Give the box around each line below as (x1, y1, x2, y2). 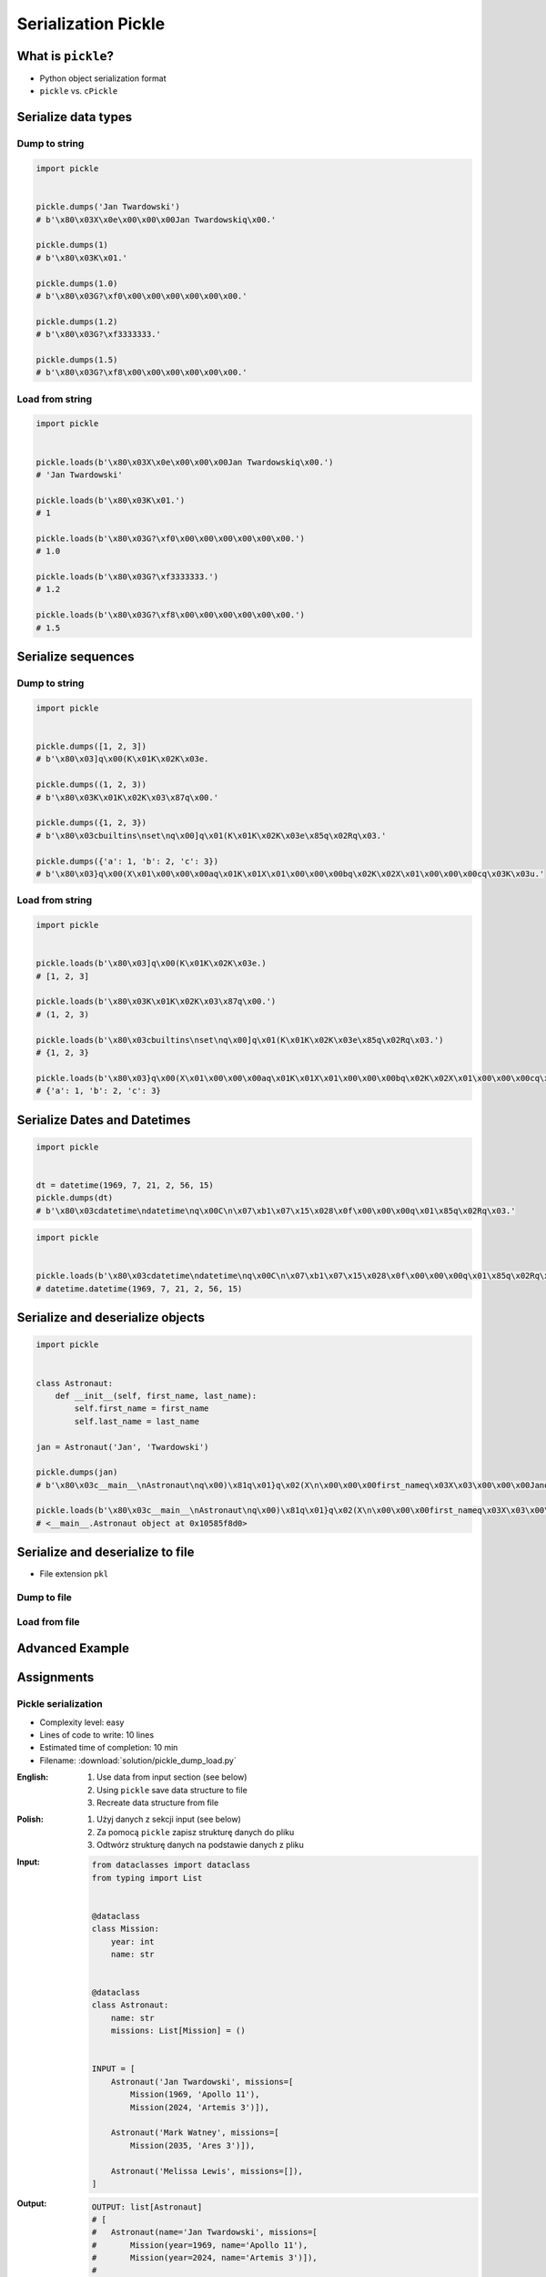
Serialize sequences (16, 649, 136, 665)
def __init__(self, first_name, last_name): (55, 1390, 258, 1401)
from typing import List (91, 1873, 203, 1883)
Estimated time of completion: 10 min (39, 1742, 178, 1753)
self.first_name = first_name (74, 1404, 209, 1414)
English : (16, 1772, 49, 1782)
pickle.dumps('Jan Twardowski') (35, 201, 181, 212)
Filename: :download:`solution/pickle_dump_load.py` (39, 1754, 237, 1766)
